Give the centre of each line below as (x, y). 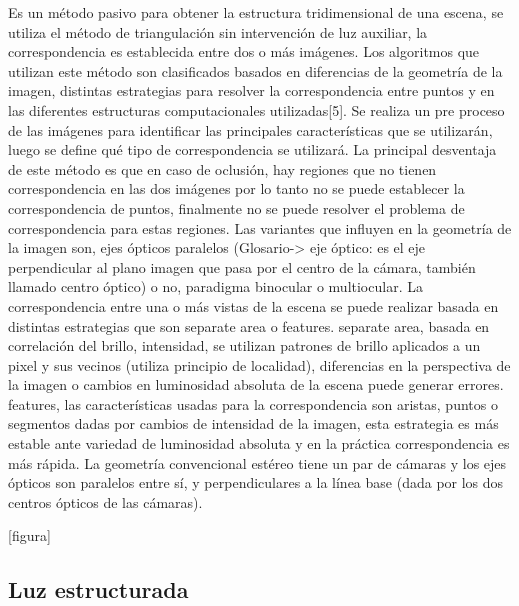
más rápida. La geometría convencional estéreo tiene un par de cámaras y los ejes (257, 462)
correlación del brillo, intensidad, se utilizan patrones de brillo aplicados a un (244, 345)
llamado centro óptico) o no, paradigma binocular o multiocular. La (215, 286)
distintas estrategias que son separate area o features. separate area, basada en (249, 325)
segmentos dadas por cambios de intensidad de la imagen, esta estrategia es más (253, 423)
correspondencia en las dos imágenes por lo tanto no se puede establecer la (236, 188)
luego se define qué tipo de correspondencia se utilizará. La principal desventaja (252, 149)
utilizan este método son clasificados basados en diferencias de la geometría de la (255, 70)
